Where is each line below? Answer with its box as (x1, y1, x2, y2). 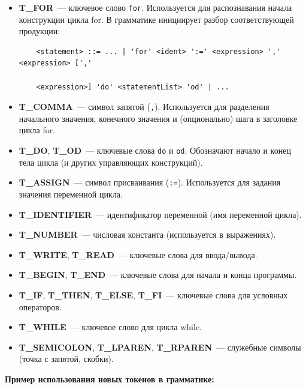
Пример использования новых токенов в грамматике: (5, 372, 214, 385)
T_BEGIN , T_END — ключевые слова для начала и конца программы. (19, 268, 297, 281)
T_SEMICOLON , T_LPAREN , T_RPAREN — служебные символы (19, 340, 301, 353)
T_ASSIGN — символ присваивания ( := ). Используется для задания (19, 176, 281, 188)
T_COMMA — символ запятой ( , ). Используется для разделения (19, 100, 269, 113)
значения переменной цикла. (19, 187, 123, 200)
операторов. (19, 300, 62, 313)
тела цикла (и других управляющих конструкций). (19, 155, 203, 168)
